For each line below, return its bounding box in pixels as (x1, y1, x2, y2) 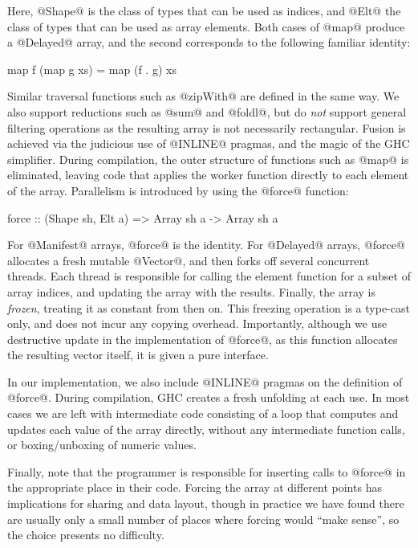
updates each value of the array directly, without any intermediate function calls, (7, 420, 405, 437)
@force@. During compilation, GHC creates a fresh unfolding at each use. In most (7, 389, 410, 406)
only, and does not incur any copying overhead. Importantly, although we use (7, 315, 388, 332)
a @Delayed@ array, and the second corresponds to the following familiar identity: (7, 34, 411, 51)
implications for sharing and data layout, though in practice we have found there (7, 495, 404, 512)
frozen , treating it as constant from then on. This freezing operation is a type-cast (7, 299, 410, 316)
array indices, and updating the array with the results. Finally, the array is (7, 283, 375, 300)
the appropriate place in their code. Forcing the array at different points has (7, 479, 382, 496)
